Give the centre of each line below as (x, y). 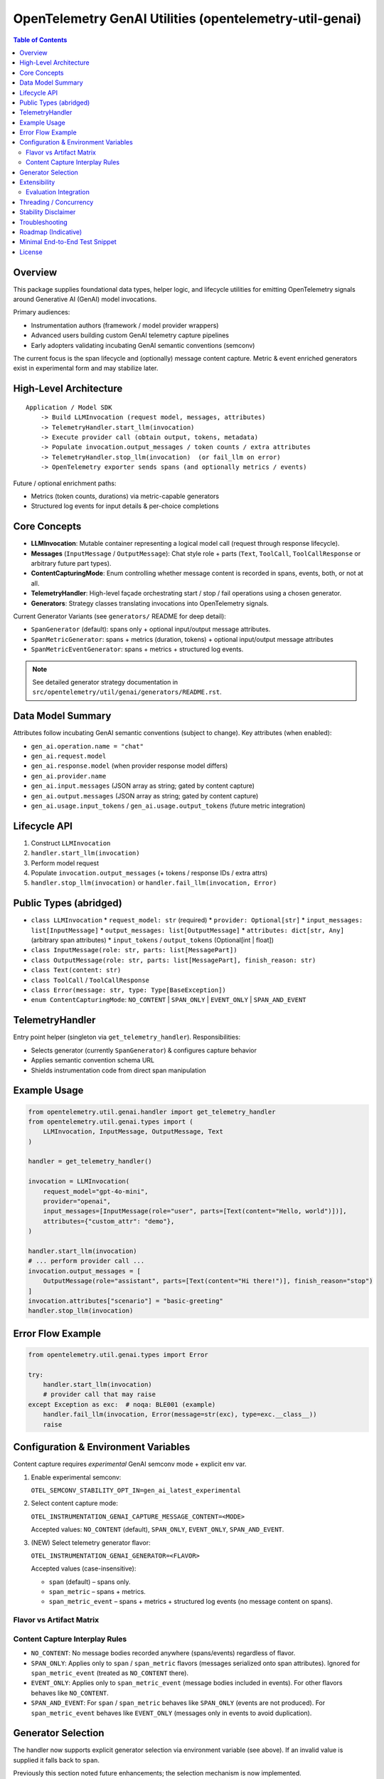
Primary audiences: (42, 312)
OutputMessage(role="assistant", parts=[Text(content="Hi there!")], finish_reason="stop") (208, 1281)
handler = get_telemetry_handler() (90, 1161)
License (31, 252)
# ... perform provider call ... (86, 1261)
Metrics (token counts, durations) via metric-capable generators (125, 496)
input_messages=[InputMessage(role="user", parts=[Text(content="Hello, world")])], (195, 1211)
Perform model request (65, 863)
